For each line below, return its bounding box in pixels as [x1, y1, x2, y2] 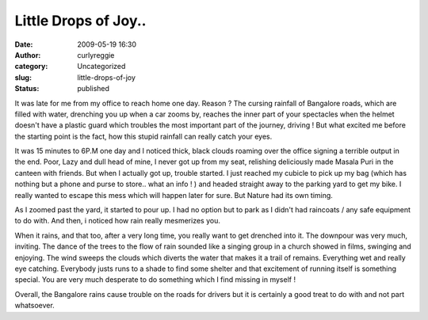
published [77, 84, 110, 93]
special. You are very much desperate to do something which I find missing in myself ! [14, 275, 296, 284]
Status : [14, 84, 40, 93]
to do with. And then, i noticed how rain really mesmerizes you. [14, 216, 221, 226]
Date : [14, 40, 33, 49]
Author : [14, 50, 41, 59]
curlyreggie [77, 50, 115, 59]
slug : [14, 72, 32, 82]
